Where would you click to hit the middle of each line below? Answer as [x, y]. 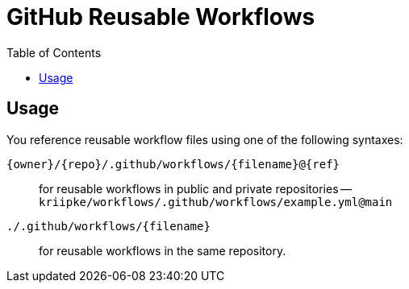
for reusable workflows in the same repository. [163, 250]
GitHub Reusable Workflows [161, 17]
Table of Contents [54, 52]
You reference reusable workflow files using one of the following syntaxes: [205, 139]
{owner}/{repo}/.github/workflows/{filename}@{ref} [173, 164]
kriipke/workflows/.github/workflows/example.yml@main [216, 202]
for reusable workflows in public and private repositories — [196, 188]
